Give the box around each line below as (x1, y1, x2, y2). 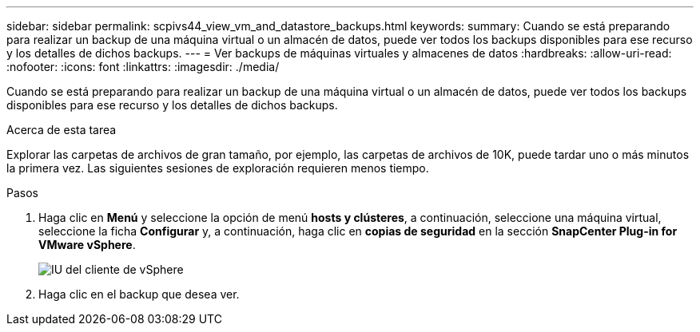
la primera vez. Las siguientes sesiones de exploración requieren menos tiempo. (6, 161, 429, 175)
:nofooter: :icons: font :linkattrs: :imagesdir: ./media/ (6, 60, 280, 73)
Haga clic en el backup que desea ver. (38, 287, 240, 301)
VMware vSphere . (38, 238, 136, 251)
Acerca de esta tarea (6, 123, 117, 136)
